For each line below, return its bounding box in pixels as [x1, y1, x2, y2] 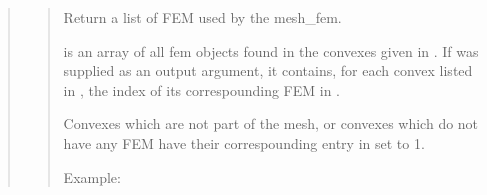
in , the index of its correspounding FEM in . [63, 79, 340, 100]
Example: [63, 166, 121, 187]
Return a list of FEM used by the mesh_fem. [63, 7, 342, 27]
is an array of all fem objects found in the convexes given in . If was [63, 40, 479, 61]
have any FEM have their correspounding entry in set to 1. [63, 132, 425, 153]
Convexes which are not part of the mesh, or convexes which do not [63, 113, 479, 134]
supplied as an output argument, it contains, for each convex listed [63, 60, 473, 81]
